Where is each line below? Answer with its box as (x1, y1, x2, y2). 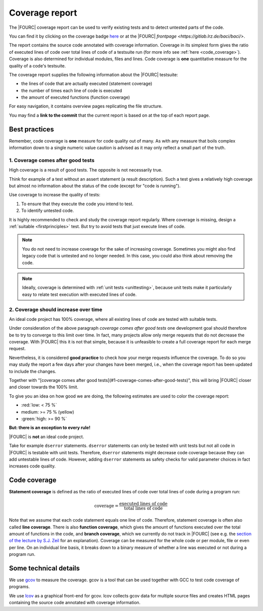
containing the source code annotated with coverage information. (9, 600, 141, 606)
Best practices (9, 125, 54, 133)
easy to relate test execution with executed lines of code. (22, 291, 137, 297)
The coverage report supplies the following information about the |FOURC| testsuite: (9, 71, 178, 78)
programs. (9, 584, 30, 590)
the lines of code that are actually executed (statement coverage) (21, 81, 152, 86)
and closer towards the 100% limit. (9, 384, 79, 390)
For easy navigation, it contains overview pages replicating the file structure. (9, 103, 163, 109)
